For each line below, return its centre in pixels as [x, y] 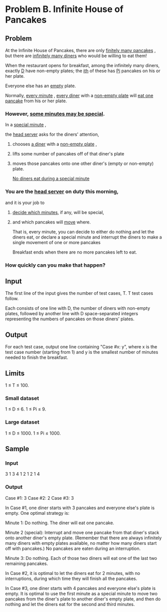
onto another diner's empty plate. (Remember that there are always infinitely [83, 538]
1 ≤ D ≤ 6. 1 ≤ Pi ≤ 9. [26, 409]
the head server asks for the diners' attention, [52, 134]
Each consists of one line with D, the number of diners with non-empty [78, 308]
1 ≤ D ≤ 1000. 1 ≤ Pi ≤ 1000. [33, 433]
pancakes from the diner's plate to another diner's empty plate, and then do [83, 599]
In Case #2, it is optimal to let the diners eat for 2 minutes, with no [73, 573]
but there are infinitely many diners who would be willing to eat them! [76, 56]
